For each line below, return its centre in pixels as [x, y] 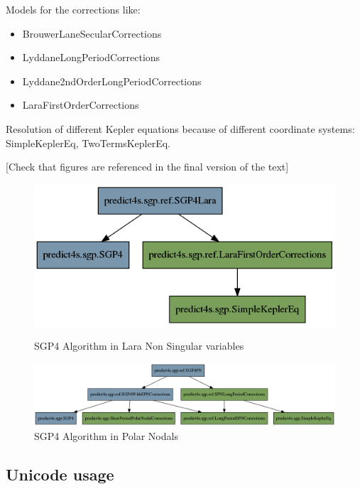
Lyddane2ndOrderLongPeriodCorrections [112, 81]
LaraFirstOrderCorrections [81, 105]
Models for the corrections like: [73, 9]
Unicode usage [60, 474]
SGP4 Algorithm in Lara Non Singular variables [139, 346]
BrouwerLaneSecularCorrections [92, 33]
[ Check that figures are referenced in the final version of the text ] [147, 167]
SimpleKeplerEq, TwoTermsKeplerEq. [88, 143]
